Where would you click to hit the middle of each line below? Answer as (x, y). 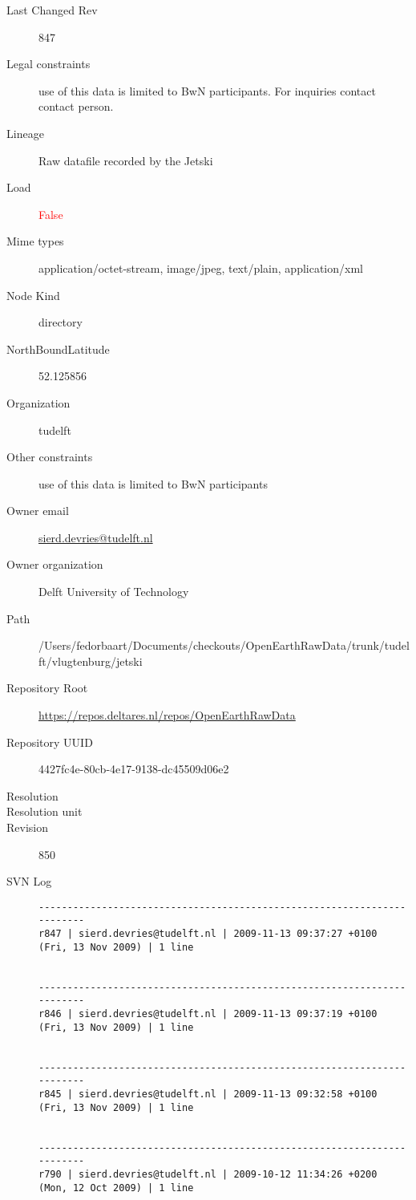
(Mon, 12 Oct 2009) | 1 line (116, 1188)
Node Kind (33, 295)
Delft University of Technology (114, 592)
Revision (27, 827)
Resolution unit (44, 811)
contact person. (76, 106)
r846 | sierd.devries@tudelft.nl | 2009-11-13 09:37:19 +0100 (208, 1014)
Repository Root (47, 688)
